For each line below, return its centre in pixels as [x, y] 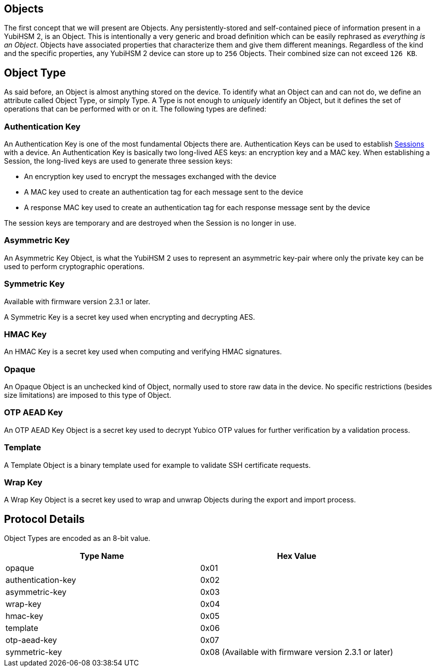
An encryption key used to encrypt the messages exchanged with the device [150, 177]
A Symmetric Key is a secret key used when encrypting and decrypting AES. [130, 317]
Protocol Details [44, 519]
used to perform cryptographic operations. [74, 266]
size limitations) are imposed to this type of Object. [88, 395]
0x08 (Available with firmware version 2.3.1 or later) [297, 652]
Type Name [102, 556]
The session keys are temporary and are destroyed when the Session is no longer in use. [150, 223]
